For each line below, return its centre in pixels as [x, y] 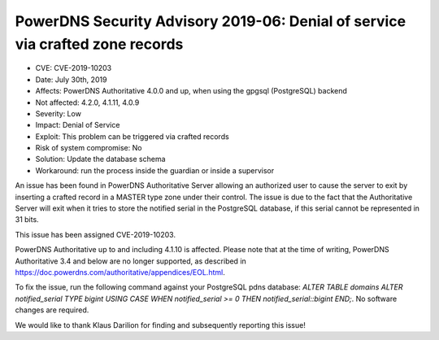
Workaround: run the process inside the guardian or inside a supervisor [155, 170]
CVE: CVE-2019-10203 [74, 68]
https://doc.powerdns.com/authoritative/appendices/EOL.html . [120, 272]
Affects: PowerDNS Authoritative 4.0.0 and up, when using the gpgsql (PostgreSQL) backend [191, 91]
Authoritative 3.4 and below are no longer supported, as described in [131, 261]
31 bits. [27, 220]
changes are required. [52, 310]
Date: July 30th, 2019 [71, 79]
